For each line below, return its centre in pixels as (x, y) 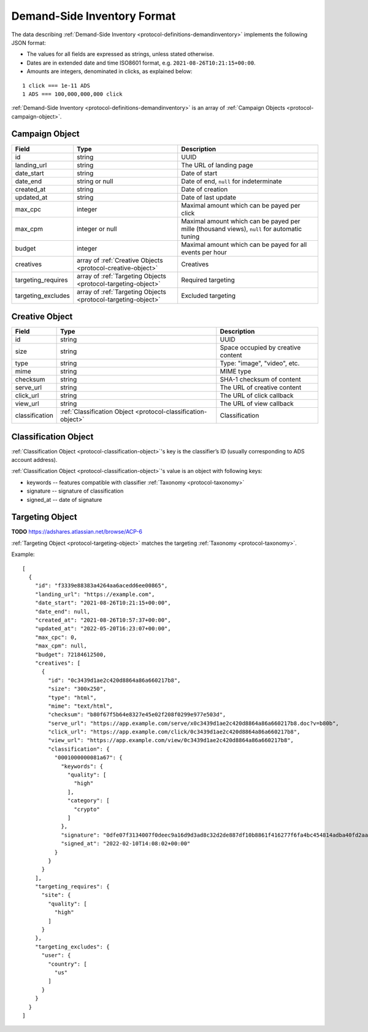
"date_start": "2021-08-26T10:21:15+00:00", (103, 603)
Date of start (199, 173)
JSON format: (29, 42)
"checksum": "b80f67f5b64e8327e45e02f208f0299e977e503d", (137, 715)
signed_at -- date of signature (64, 499)
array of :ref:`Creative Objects (120, 260)
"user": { (56, 956)
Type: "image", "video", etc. (260, 364)
